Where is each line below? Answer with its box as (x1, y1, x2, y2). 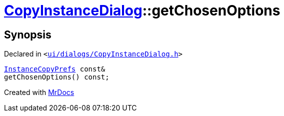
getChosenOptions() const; (4, 73, 109, 81)
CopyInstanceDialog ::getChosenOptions (4, 2, 280, 19)
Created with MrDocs (4, 88, 74, 97)
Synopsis (4, 28, 51, 41)
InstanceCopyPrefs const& (4, 65, 105, 73)
